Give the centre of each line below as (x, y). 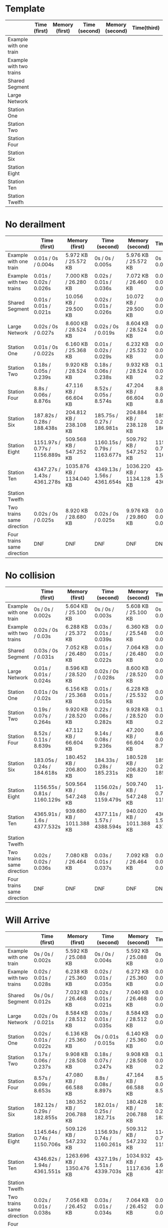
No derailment (35, 225)
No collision (30, 575)
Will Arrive (28, 920)
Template (25, 9)
